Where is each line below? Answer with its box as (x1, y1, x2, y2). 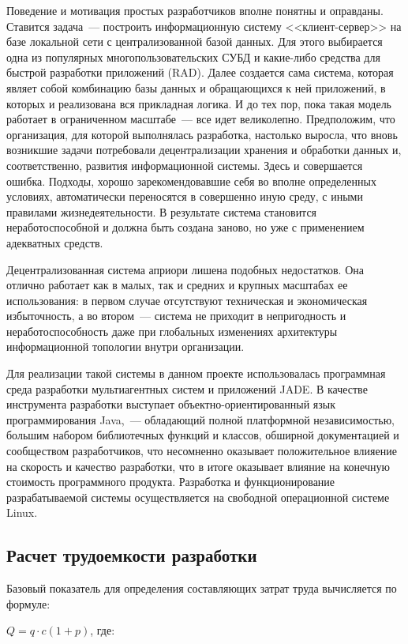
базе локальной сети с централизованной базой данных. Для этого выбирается (6, 33, 383, 50)
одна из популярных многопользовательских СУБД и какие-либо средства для (6, 48, 380, 65)
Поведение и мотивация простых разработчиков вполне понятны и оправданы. (6, 2, 384, 18)
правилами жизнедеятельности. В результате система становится (6, 203, 317, 220)
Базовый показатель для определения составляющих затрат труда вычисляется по (6, 580, 397, 597)
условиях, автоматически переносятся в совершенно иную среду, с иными (6, 188, 363, 205)
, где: (90, 622, 115, 638)
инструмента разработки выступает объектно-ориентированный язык (6, 396, 335, 412)
